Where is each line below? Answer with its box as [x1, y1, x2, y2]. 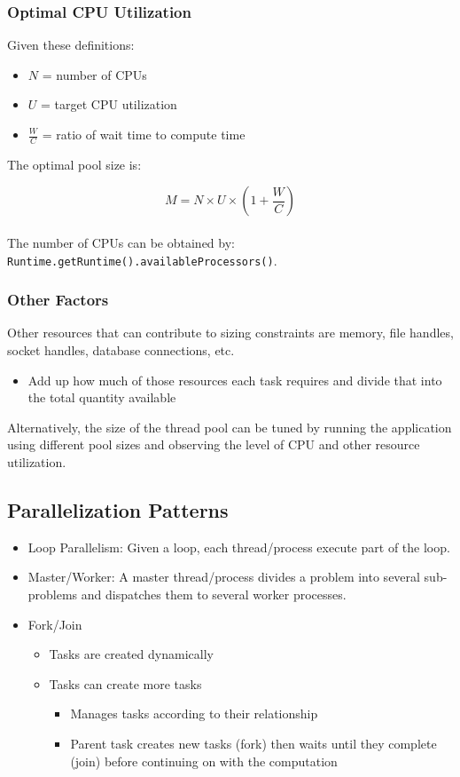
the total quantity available [27, 388, 176, 407]
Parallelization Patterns [7, 496, 229, 524]
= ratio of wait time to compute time [42, 125, 246, 143]
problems [27, 585, 78, 604]
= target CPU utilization [41, 95, 177, 114]
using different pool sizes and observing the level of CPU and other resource [7, 435, 420, 454]
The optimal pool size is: [7, 155, 142, 173]
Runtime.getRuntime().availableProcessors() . [7, 250, 277, 269]
